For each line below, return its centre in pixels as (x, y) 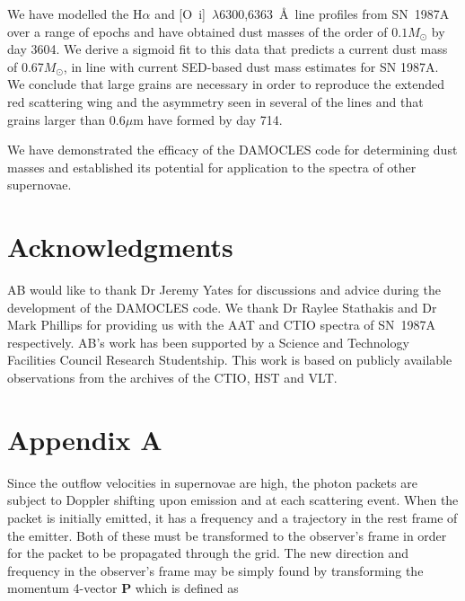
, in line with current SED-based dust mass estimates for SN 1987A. (251, 66)
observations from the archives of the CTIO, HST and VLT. (172, 378)
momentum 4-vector (62, 588)
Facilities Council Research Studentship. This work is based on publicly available (230, 360)
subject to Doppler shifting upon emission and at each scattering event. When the (233, 500)
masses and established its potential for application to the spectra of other (212, 167)
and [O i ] (180, 13)
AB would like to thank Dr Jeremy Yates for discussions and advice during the (224, 290)
